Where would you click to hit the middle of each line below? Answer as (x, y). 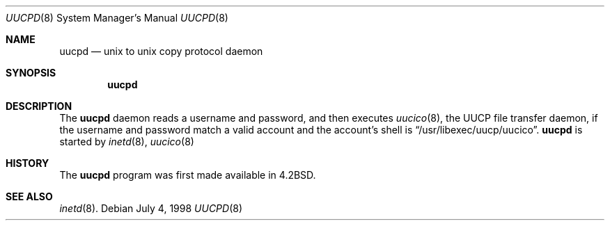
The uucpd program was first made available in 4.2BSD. (188, 175)
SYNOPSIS (31, 73)
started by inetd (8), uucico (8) (127, 142)
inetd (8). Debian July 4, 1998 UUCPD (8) (151, 208)
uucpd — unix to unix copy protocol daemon (161, 51)
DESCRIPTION (39, 106)
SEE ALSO (29, 196)
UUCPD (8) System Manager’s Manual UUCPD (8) (117, 18)
